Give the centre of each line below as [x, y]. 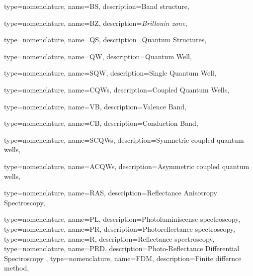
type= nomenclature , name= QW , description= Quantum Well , [98, 56]
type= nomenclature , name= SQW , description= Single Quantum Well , [110, 73]
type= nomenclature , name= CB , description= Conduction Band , [101, 123]
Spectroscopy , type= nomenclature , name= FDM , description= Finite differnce [123, 258]
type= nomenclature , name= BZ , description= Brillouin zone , [96, 23]
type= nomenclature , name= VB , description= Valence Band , [95, 106]
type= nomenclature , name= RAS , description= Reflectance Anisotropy [111, 193]
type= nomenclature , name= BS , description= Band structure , [97, 6]
